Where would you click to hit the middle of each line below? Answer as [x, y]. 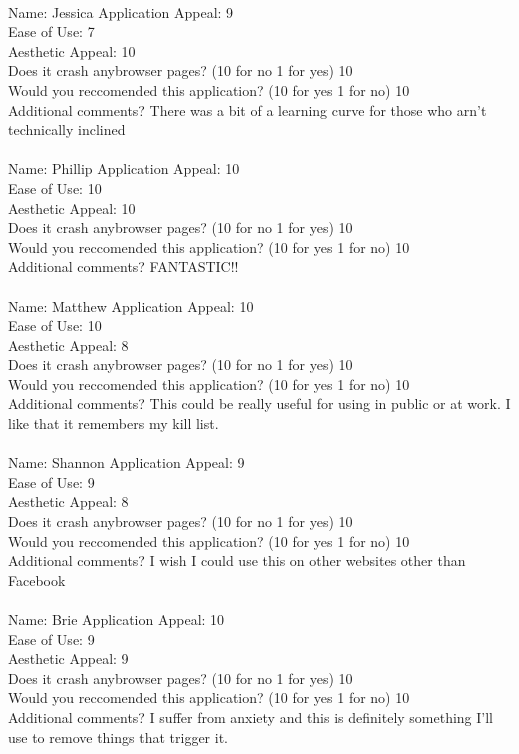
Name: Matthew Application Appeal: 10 [131, 305]
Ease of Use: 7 [51, 31]
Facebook [37, 579]
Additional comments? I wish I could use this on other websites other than [237, 560]
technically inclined [67, 129]
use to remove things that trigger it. [118, 736]
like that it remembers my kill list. [113, 423]
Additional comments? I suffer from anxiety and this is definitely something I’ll [251, 716]
